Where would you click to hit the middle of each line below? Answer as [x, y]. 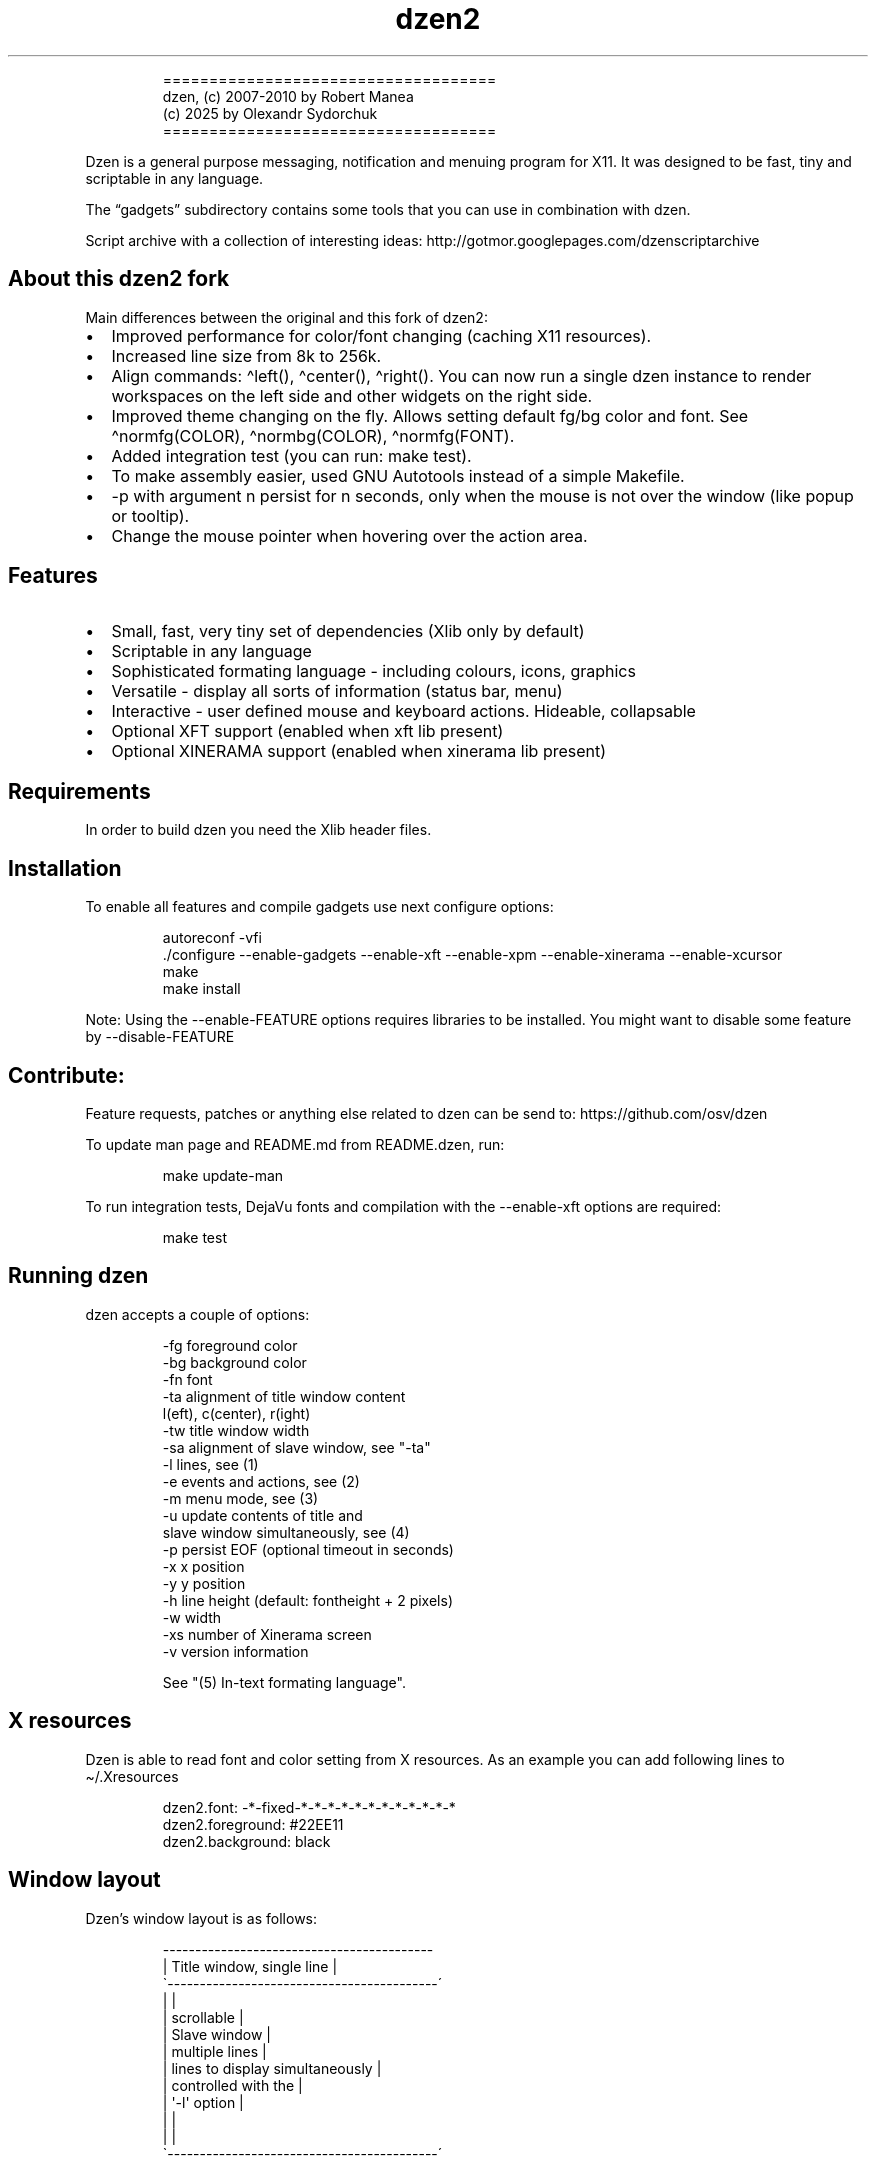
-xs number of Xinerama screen [267, 1634]
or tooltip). [150, 515]
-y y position [204, 1583]
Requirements [79, 791]
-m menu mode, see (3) [240, 1498]
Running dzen [78, 1276]
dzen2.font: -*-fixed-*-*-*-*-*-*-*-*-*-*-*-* [309, 1807]
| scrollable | [203, 2017]
